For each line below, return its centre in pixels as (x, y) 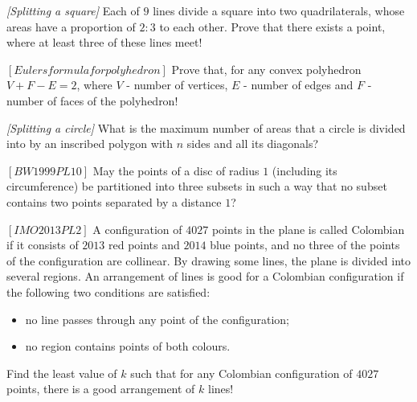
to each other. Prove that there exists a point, (272, 26)
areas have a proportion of (71, 26)
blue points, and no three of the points (305, 245)
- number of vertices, (177, 85)
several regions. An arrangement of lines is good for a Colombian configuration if (205, 276)
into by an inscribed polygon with (90, 144)
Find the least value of (62, 373)
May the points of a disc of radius (176, 170)
